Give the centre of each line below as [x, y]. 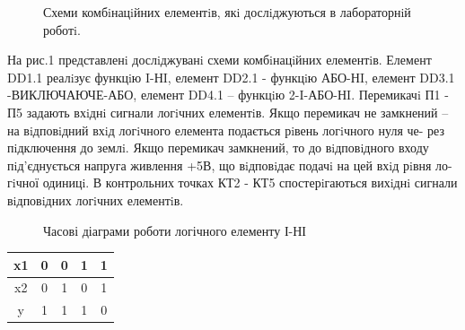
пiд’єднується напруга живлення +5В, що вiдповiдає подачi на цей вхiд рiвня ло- [230, 165]
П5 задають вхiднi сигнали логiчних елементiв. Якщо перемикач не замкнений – [228, 112]
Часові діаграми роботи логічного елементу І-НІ [175, 230]
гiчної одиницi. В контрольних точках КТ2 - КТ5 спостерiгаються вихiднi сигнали [232, 182]
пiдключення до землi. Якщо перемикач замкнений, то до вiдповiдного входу [218, 148]
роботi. [62, 29]
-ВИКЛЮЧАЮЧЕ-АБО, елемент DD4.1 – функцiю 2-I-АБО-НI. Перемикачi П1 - [228, 95]
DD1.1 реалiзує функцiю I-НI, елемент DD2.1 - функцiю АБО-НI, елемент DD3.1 [231, 77]
